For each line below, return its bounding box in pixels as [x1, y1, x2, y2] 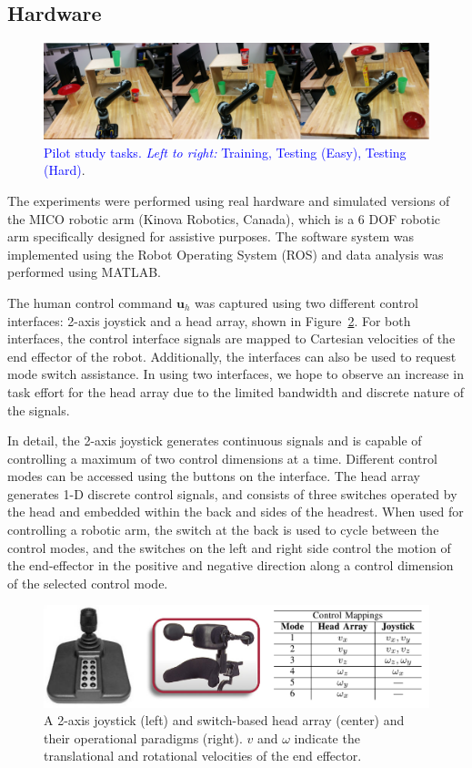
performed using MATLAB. [7, 262, 161, 282]
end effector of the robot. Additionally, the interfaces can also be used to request [7, 346, 457, 365]
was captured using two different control [194, 292, 419, 312]
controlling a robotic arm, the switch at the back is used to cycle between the [7, 520, 439, 539]
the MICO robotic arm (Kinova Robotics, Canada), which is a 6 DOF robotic [7, 209, 441, 228]
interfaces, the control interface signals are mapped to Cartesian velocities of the [7, 329, 456, 348]
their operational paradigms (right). [44, 728, 243, 747]
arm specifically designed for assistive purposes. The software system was [7, 227, 414, 246]
